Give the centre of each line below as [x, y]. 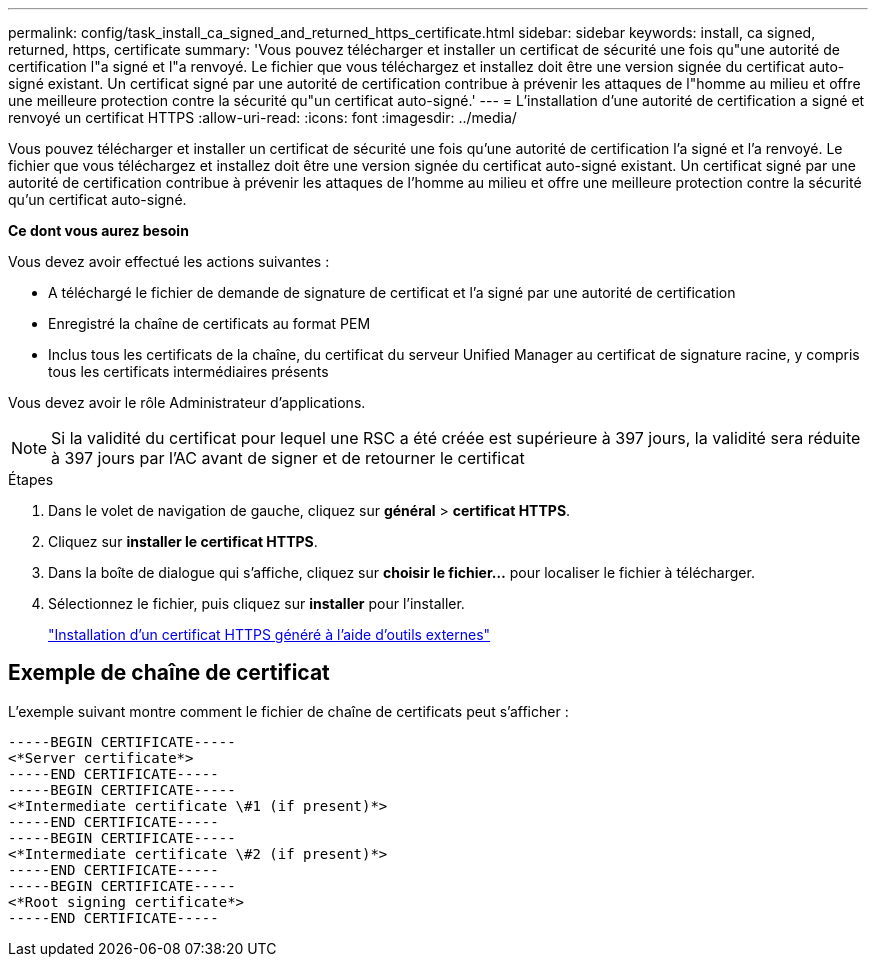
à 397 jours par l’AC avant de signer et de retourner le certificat [288, 458]
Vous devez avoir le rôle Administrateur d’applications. [187, 402]
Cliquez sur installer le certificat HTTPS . [183, 541]
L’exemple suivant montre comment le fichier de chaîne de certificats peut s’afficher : [288, 711]
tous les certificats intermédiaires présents [188, 371]
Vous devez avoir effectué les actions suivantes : [169, 261]
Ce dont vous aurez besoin [98, 230]
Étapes [31, 479]
